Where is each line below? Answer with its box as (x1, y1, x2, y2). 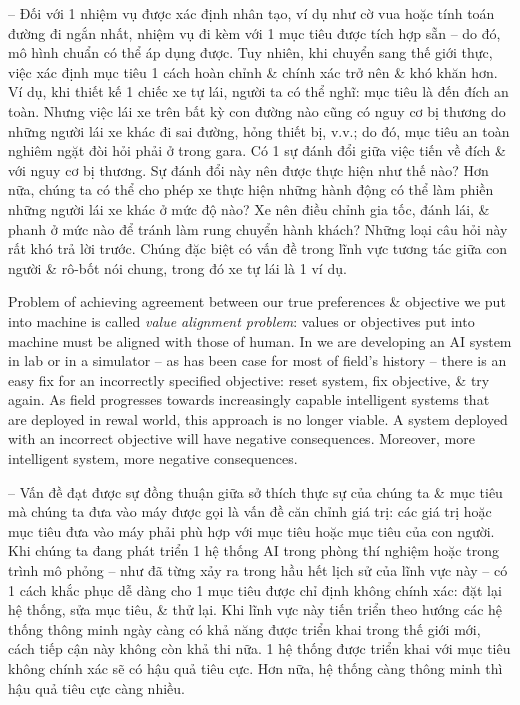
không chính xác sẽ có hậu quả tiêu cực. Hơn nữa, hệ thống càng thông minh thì (8, 658, 503, 678)
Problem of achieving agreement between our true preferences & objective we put (8, 291, 506, 312)
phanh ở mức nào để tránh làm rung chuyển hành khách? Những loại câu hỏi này (8, 218, 508, 239)
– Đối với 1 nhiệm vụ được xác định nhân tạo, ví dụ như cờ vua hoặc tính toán (8, 3, 495, 23)
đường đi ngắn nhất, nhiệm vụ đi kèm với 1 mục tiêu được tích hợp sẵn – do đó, (8, 22, 501, 43)
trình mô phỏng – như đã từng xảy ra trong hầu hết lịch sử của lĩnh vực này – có (8, 560, 508, 581)
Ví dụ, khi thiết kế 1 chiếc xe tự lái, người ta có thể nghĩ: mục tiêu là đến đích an (8, 81, 509, 102)
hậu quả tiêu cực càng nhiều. (8, 677, 185, 698)
